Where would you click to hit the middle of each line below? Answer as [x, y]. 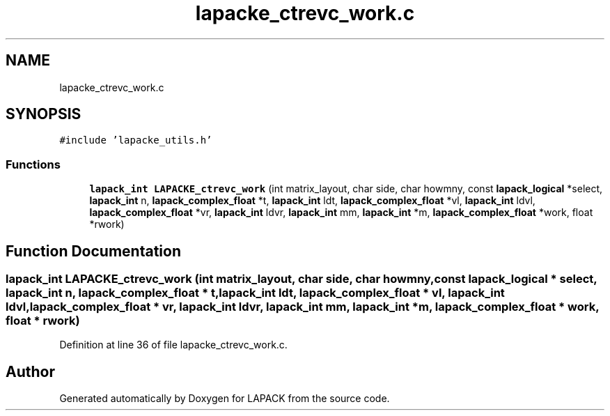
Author [30, 371]
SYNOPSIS [44, 114]
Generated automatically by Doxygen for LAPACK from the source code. [225, 399]
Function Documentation [93, 251]
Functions [33, 164]
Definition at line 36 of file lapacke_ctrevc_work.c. [173, 345]
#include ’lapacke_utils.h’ [136, 140]
